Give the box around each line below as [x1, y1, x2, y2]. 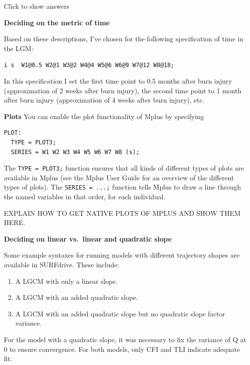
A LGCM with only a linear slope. [15, 276, 118, 286]
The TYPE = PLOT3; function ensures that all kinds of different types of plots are [4, 163, 244, 173]
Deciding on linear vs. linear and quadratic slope [4, 233, 172, 243]
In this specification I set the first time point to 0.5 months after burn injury [4, 76, 232, 86]
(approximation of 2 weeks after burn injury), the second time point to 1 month [4, 85, 242, 95]
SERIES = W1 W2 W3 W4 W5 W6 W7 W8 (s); [11, 148, 140, 156]
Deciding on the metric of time [4, 17, 110, 27]
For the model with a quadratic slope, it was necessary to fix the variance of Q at [4, 334, 247, 345]
